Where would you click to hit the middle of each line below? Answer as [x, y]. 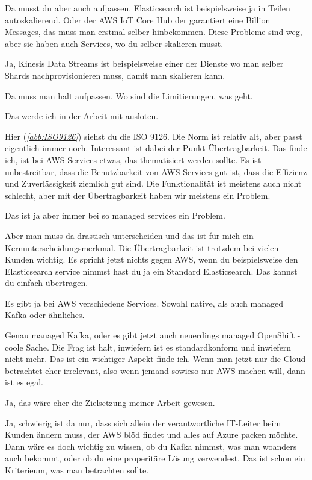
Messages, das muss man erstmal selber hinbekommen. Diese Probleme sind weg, [154, 32]
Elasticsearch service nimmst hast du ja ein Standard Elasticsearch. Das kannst [151, 271]
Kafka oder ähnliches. [45, 315]
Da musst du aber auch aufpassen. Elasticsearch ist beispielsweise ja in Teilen [148, 8]
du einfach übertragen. [47, 283]
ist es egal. [24, 382]
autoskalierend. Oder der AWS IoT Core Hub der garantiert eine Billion [138, 20]
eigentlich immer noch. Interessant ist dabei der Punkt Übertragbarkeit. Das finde [156, 148]
